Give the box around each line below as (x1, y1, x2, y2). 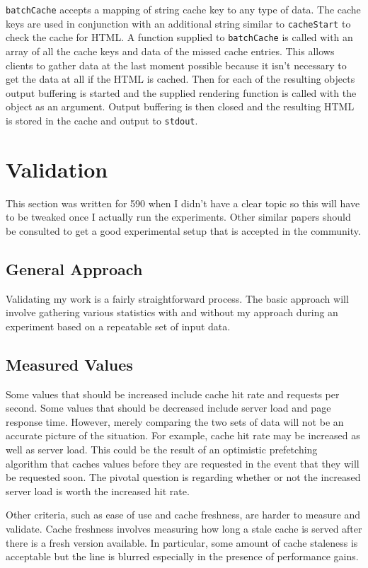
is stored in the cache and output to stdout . (6, 112, 198, 127)
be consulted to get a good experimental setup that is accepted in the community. (6, 223, 361, 238)
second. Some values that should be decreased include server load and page (6, 400, 331, 415)
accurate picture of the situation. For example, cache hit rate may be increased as (6, 428, 360, 443)
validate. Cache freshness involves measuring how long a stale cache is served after (6, 521, 362, 536)
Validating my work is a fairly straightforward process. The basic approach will (6, 291, 349, 306)
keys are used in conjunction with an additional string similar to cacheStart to (6, 16, 351, 30)
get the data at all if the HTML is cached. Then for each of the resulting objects (6, 71, 355, 86)
